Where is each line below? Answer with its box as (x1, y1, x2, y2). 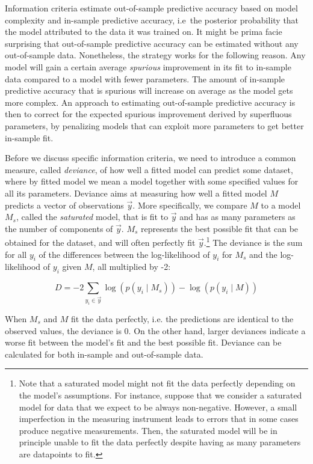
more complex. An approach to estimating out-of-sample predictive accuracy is (5, 96, 296, 108)
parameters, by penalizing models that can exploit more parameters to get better (5, 119, 304, 132)
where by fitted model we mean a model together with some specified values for (5, 175, 299, 188)
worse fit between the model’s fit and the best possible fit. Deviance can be (5, 336, 282, 349)
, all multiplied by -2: (92, 260, 171, 273)
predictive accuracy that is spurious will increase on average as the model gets (5, 84, 293, 97)
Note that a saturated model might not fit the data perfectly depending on (19, 377, 296, 389)
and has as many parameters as (179, 210, 296, 223)
